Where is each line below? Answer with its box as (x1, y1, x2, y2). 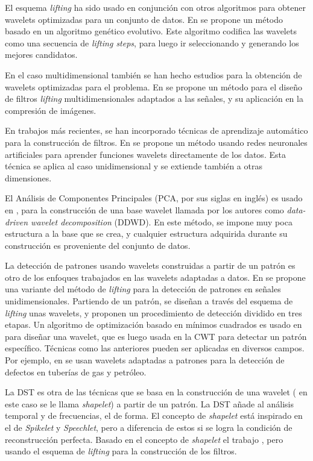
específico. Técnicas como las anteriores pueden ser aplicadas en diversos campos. (5, 342, 305, 354)
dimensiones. (5, 171, 52, 184)
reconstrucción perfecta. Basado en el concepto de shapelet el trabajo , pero (5, 433, 283, 445)
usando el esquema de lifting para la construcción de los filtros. (5, 445, 237, 457)
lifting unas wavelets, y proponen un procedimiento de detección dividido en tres (5, 306, 302, 319)
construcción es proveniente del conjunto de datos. (5, 239, 191, 251)
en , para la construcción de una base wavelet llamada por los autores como (5, 203, 284, 216)
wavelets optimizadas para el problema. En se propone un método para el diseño (5, 80, 302, 93)
